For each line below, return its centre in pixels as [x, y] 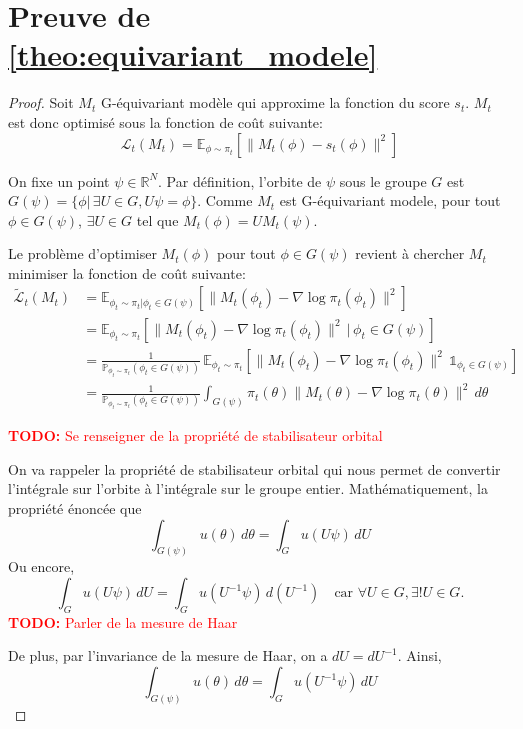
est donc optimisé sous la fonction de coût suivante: [165, 121]
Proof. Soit [41, 102]
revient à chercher [410, 253]
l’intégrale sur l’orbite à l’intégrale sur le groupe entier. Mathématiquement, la [248, 488]
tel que [157, 219]
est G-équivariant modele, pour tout [390, 200]
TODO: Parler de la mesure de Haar [123, 621]
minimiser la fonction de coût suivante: [127, 272]
